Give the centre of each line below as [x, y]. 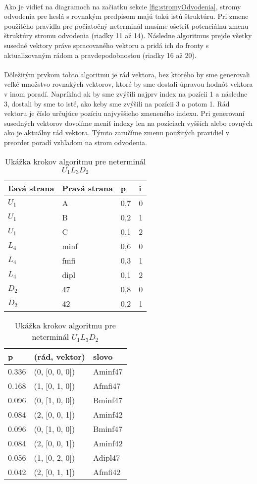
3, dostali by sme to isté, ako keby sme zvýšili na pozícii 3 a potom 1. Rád [117, 103]
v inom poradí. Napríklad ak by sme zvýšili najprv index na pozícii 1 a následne [126, 93]
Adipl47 [107, 458]
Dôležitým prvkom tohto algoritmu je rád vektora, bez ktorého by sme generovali [127, 74]
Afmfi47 [107, 386]
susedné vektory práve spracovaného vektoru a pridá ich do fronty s [106, 45]
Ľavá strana [31, 188]
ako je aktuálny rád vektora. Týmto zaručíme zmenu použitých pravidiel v [117, 133]
